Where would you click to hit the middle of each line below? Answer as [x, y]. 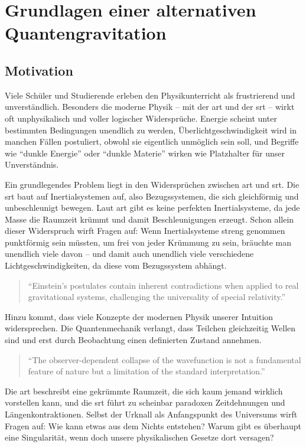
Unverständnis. [32, 164]
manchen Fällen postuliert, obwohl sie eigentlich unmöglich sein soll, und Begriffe [152, 141]
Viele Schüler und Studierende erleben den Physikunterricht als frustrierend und [150, 95]
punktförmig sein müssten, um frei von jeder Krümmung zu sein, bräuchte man [148, 242]
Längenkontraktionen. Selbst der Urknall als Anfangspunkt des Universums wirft [151, 414]
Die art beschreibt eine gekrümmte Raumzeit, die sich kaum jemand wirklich [144, 391]
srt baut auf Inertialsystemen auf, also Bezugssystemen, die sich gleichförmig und [152, 196]
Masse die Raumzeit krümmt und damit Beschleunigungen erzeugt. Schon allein [149, 219]
